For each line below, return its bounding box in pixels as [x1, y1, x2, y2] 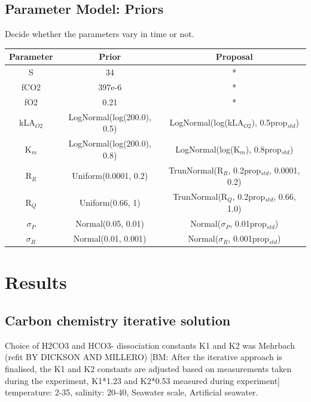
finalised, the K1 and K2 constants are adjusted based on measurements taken [5, 362, 292, 374]
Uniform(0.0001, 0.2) [72, 169, 148, 182]
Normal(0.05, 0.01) [75, 217, 145, 230]
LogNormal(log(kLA [169, 116, 244, 129]
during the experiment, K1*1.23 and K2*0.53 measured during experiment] [5, 374, 280, 386]
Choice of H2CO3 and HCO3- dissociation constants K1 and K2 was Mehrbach [5, 339, 295, 351]
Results [5, 270, 67, 294]
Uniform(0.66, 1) [79, 196, 141, 209]
